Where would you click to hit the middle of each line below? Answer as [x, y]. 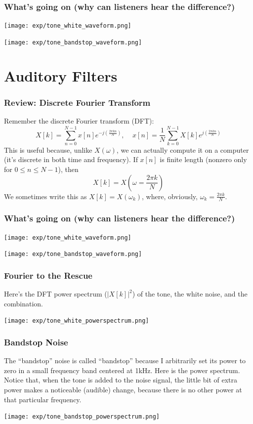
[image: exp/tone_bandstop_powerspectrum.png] [82, 417]
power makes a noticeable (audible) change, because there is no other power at [123, 390]
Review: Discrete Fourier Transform [77, 102]
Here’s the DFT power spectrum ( [56, 294]
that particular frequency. [43, 399]
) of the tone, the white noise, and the [190, 294]
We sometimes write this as [45, 196]
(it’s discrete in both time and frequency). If [71, 159]
